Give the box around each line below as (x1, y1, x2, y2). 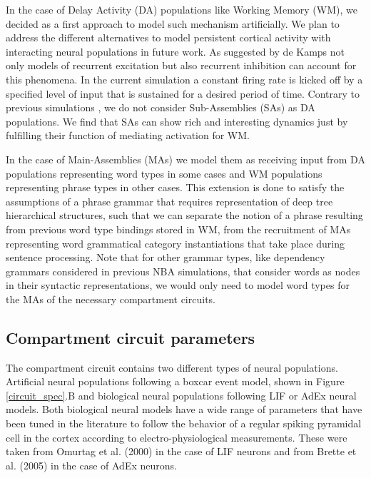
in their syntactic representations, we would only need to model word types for (6, 278, 350, 293)
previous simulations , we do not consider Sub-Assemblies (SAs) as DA (6, 100, 315, 115)
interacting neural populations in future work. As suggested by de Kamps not (6, 44, 345, 59)
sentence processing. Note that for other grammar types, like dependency (6, 250, 325, 265)
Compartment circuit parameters (6, 326, 255, 348)
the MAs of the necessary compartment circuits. (6, 291, 215, 306)
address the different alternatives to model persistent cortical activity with (6, 30, 331, 45)
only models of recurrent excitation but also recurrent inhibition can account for (6, 58, 357, 73)
